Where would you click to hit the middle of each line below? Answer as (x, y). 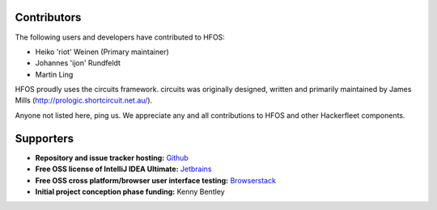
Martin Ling (54, 74)
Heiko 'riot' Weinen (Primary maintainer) (102, 52)
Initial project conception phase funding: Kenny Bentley (130, 191)
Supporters (45, 139)
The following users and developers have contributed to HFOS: (120, 37)
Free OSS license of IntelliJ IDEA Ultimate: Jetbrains (123, 169)
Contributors (48, 17)
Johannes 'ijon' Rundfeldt (78, 63)
